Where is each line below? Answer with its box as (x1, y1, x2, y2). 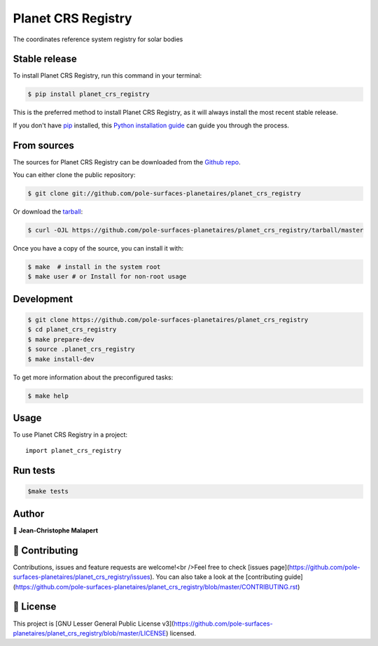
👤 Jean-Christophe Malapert (13, 526, 98, 535)
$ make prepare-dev (27, 335, 94, 343)
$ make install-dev (27, 355, 94, 363)
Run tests (13, 465, 55, 477)
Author (13, 507, 45, 519)
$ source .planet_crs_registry (27, 345, 136, 353)
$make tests (27, 487, 69, 496)
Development (13, 293, 73, 304)
